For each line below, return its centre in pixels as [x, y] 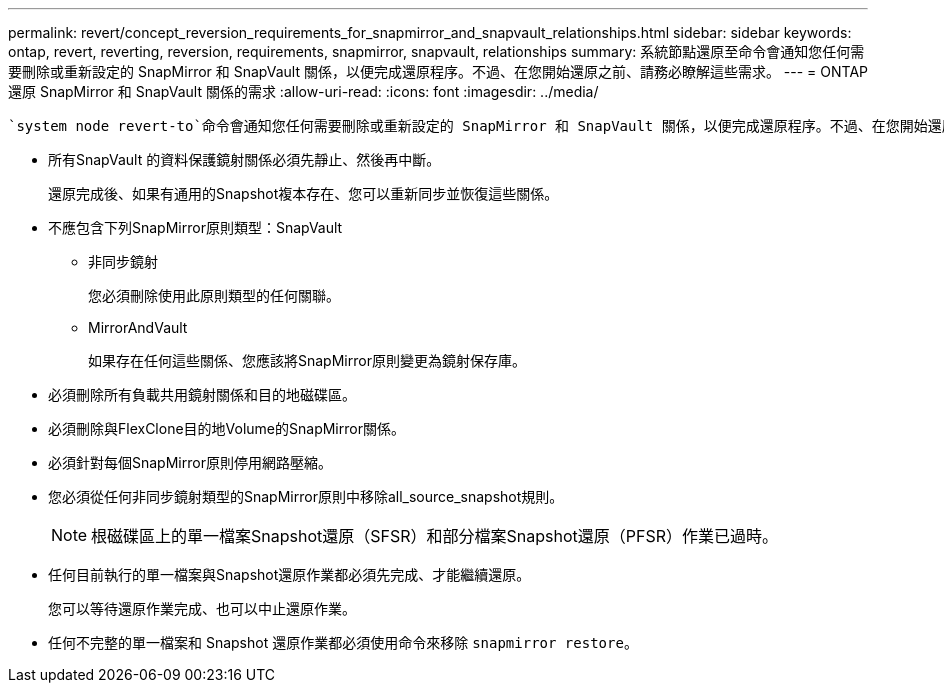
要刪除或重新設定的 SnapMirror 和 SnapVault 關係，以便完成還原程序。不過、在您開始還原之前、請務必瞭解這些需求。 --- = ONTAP [438, 71]
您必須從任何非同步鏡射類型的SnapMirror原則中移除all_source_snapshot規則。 [306, 496]
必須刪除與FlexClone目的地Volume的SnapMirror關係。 [226, 428]
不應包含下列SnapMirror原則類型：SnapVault [195, 227]
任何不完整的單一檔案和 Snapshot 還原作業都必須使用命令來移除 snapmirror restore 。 [343, 642]
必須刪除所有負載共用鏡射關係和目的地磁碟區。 [202, 394]
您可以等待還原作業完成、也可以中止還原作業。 [202, 608]
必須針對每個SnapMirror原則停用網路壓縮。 [190, 462]
